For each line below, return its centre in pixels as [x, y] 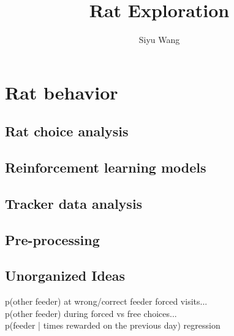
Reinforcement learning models [106, 167]
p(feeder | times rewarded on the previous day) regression [113, 325]
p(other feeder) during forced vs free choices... [91, 313]
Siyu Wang [159, 40]
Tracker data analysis [74, 203]
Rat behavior [62, 92]
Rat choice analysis [67, 131]
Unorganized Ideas [65, 275]
